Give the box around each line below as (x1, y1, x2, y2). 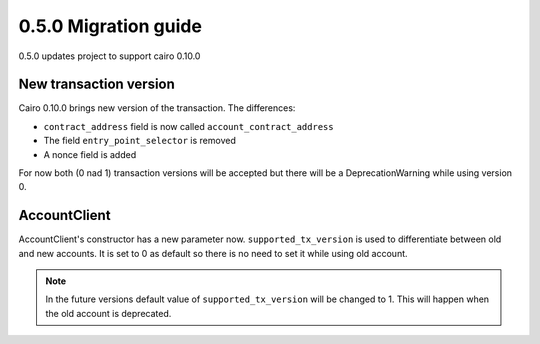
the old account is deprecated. (45, 307, 172, 319)
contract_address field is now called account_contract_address (43, 120, 334, 132)
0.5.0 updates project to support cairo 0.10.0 (18, 50, 201, 62)
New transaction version (18, 76, 175, 93)
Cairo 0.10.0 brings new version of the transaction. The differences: (18, 102, 296, 114)
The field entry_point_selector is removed (43, 135, 237, 147)
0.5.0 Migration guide (18, 15, 202, 37)
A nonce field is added (43, 148, 137, 160)
